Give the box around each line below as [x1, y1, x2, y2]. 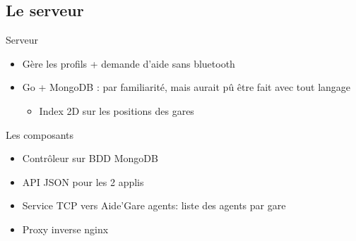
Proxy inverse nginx [22, 221, 109, 236]
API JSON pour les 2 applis [22, 174, 144, 189]
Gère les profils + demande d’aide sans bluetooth [22, 56, 235, 70]
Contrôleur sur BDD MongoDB [22, 151, 158, 166]
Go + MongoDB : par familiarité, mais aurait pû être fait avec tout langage [22, 80, 351, 94]
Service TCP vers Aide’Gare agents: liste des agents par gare [22, 198, 286, 213]
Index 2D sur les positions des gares [39, 103, 194, 118]
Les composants [6, 127, 74, 142]
